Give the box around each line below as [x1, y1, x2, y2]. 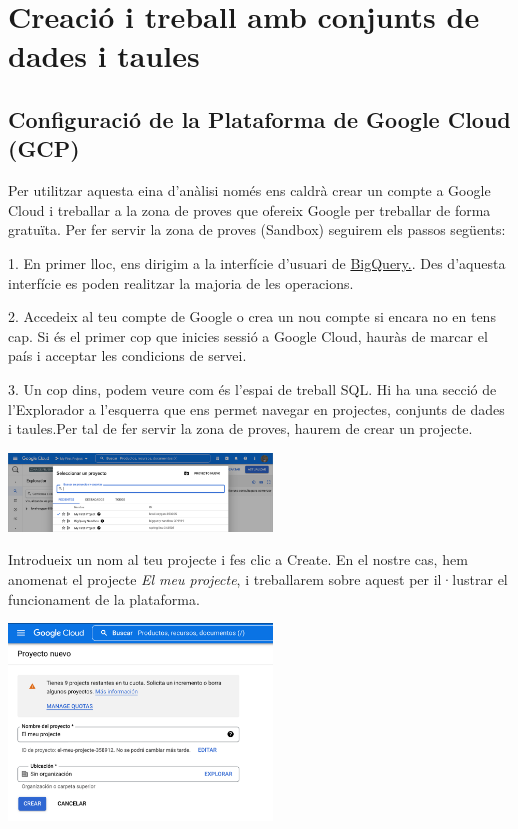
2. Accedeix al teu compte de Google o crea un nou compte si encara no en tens [8, 306, 496, 327]
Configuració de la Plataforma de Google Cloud [8, 103, 511, 134]
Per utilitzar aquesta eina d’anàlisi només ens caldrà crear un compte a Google [8, 180, 491, 201]
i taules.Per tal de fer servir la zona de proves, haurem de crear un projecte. [8, 418, 473, 439]
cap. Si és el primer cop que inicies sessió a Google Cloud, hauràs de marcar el [8, 325, 488, 346]
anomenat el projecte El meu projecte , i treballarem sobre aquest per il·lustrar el [8, 568, 508, 589]
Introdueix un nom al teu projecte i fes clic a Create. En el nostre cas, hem [8, 549, 468, 570]
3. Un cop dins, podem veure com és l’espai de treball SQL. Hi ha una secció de [8, 378, 497, 399]
